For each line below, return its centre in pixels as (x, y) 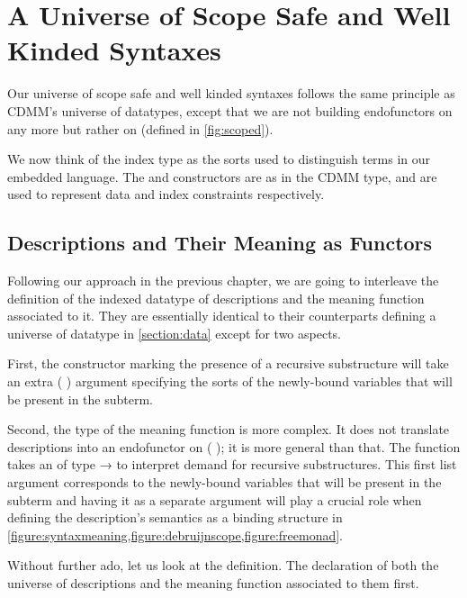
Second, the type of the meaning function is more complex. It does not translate (229, 429)
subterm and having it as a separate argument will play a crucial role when (215, 499)
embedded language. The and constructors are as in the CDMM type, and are (222, 176)
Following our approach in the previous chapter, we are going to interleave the (223, 281)
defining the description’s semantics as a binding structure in (175, 517)
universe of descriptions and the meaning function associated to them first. (213, 582)
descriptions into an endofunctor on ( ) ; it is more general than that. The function (234, 446)
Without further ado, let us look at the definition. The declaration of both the (223, 565)
